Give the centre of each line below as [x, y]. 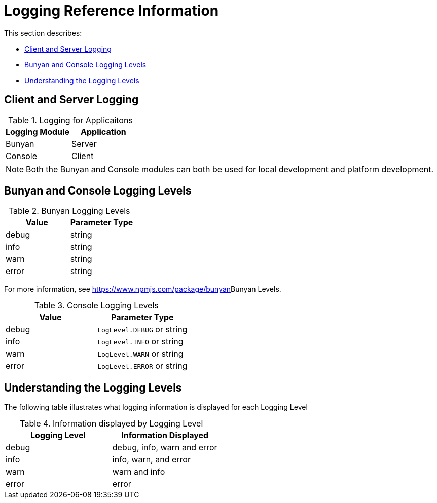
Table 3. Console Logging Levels [96, 306]
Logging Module [38, 131]
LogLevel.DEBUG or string [142, 330]
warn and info [139, 472]
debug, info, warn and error [165, 448]
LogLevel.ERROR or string [142, 366]
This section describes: [43, 33]
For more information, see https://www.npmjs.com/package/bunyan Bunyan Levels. [143, 289]
